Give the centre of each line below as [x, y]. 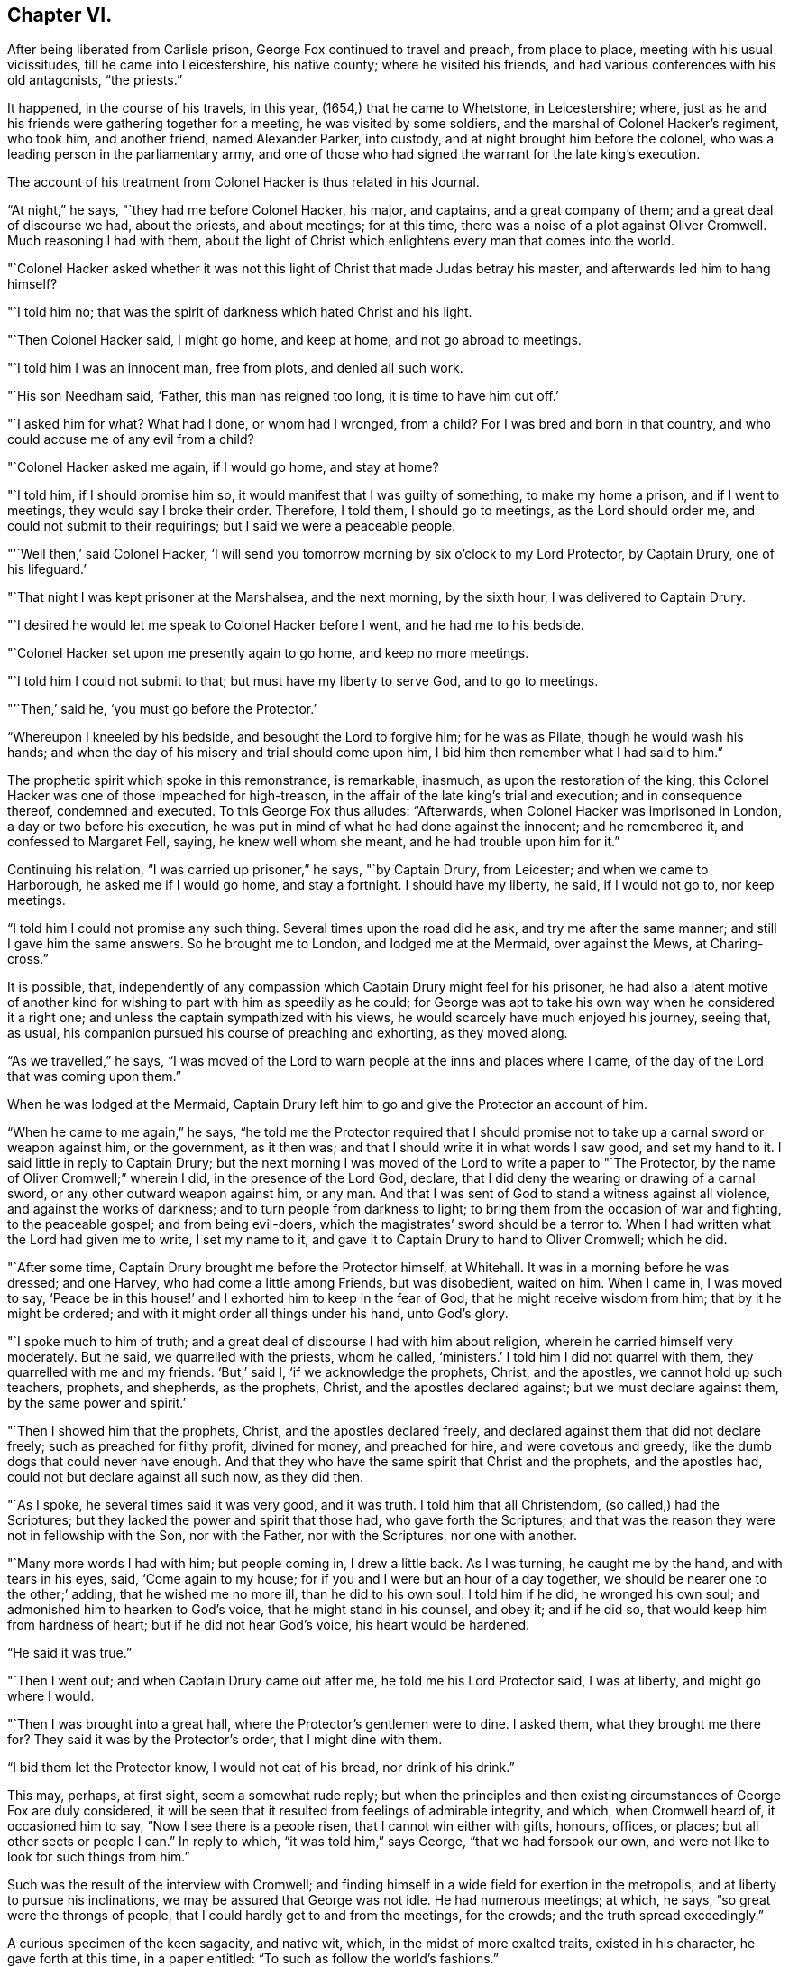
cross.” [28, 959]
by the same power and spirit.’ [97, 1403]
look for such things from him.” [99, 1857]
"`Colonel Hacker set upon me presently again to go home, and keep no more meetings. [268, 653]
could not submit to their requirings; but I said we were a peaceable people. [232, 526]
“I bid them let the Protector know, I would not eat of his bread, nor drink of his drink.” [261, 1768]
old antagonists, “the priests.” [95, 80]
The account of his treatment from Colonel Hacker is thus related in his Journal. [243, 182]
